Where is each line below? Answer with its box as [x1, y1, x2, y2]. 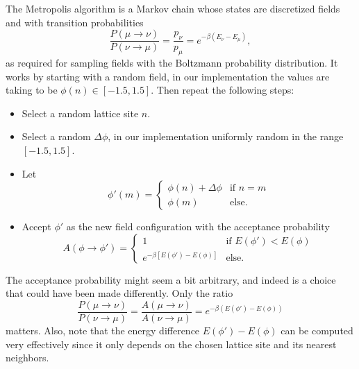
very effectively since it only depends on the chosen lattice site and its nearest [6, 336, 337, 351]
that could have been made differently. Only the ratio [6, 286, 233, 300]
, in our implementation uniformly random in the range [108, 129, 344, 144]
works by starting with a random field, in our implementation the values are [6, 69, 330, 83]
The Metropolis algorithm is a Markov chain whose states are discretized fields [6, 1, 340, 15]
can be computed [281, 323, 353, 338]
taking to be [6, 83, 58, 97]
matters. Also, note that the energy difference [6, 323, 200, 338]
